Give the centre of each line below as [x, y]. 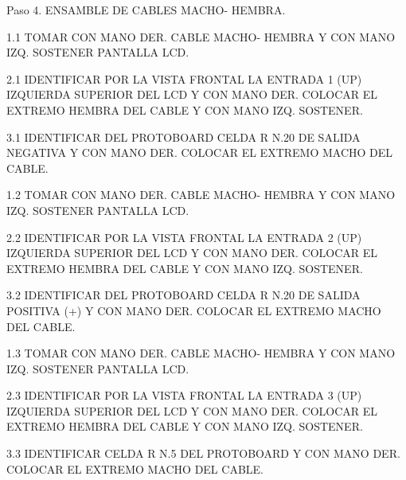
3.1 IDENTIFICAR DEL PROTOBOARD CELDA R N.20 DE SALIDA [183, 137]
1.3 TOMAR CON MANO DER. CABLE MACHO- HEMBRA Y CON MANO [201, 353]
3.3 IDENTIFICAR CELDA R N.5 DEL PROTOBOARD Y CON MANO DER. [203, 453]
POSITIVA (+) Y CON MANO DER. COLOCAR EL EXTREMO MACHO [194, 310]
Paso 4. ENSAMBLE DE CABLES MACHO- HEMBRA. [146, 10]
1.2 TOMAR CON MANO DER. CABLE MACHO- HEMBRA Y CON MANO [201, 195]
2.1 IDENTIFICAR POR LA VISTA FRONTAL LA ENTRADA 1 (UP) [184, 78]
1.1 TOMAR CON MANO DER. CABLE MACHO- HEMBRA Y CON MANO [201, 36]
